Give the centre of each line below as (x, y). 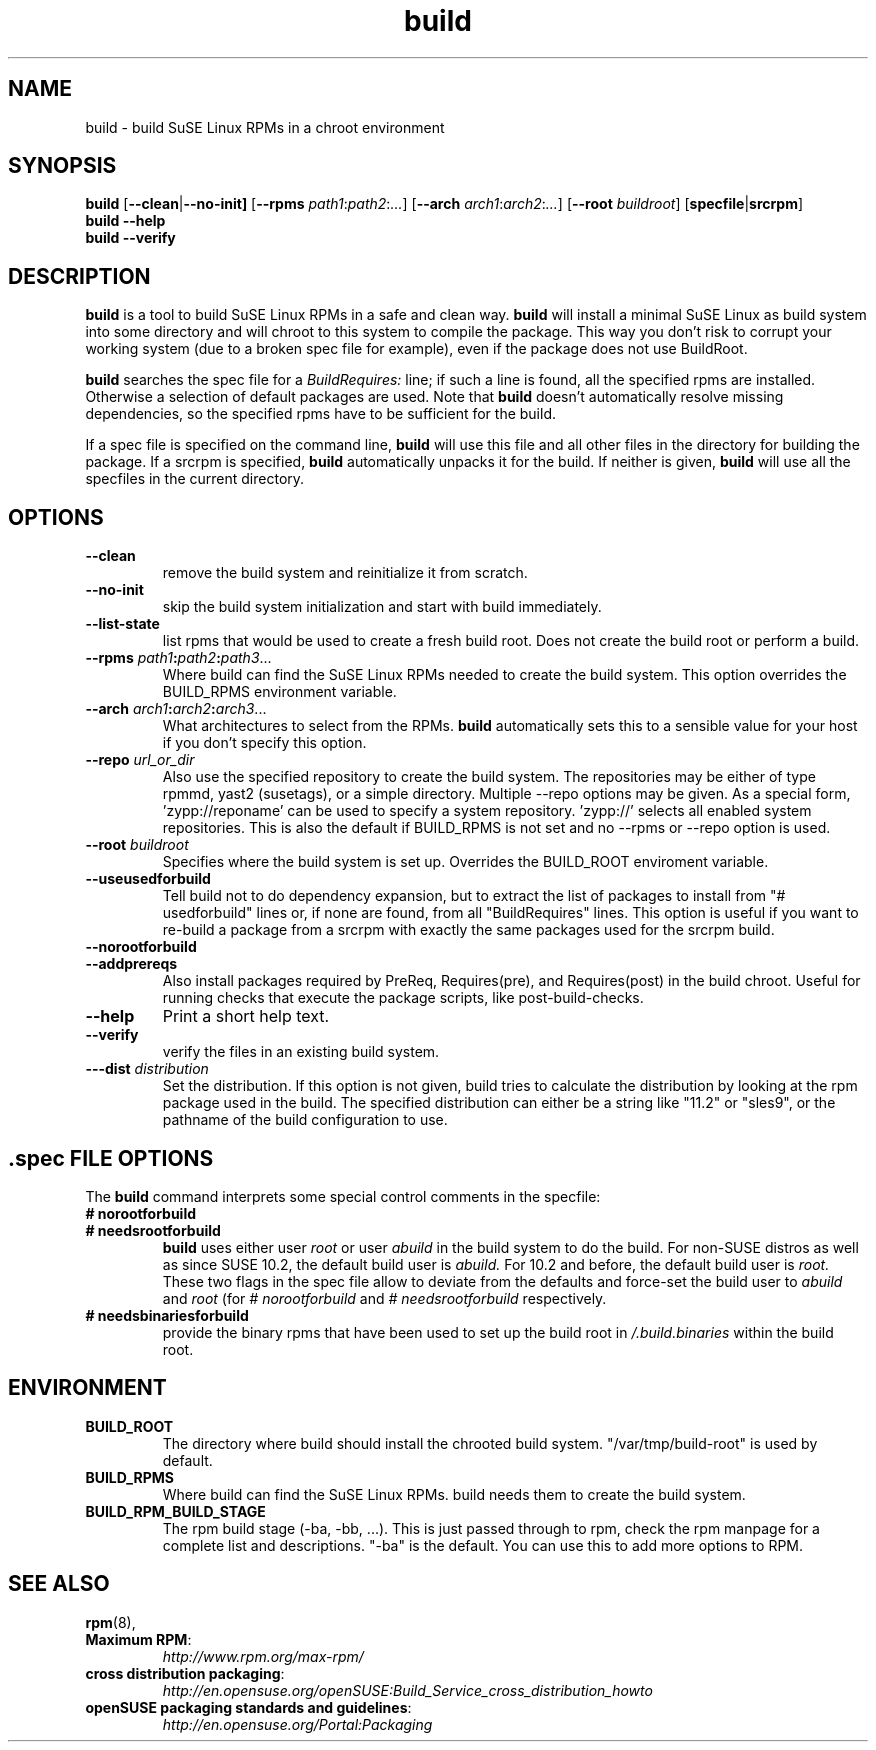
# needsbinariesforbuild (167, 1315)
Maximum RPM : (138, 1639)
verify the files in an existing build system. (301, 1052)
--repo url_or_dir (140, 760)
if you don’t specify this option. (264, 743)
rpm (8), (110, 1622)
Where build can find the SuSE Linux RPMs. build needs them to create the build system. (454, 1494)
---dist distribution (147, 1069)
